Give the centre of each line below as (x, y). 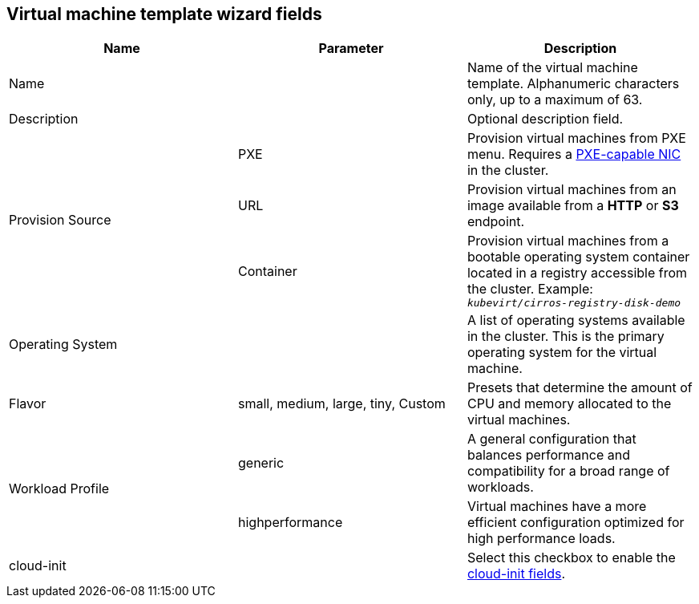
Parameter (351, 49)
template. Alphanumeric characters (573, 84)
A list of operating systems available (576, 320)
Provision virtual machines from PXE (576, 138)
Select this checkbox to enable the (571, 558)
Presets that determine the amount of (580, 388)
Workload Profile (59, 489)
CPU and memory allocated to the (569, 404)
